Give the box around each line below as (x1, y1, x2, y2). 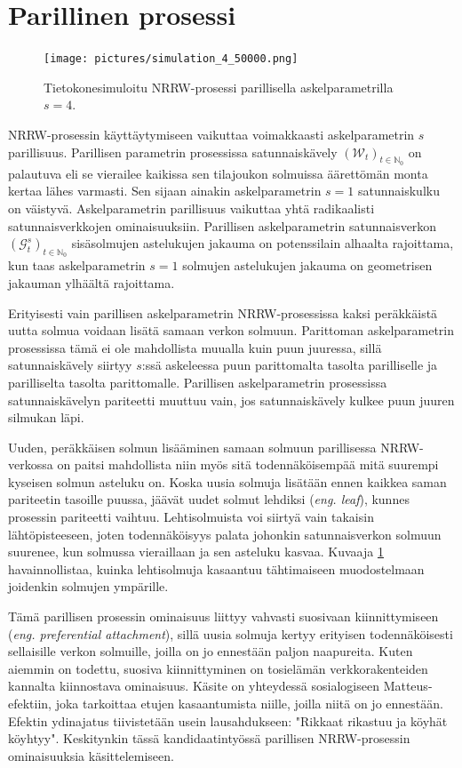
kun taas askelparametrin (8, 256, 146, 275)
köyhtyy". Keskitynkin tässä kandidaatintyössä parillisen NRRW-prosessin (8, 729, 410, 748)
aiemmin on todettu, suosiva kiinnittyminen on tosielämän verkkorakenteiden (8, 659, 428, 677)
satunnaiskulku (357, 181, 440, 200)
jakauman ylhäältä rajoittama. (8, 273, 175, 292)
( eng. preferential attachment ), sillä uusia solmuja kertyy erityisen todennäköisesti (8, 624, 453, 643)
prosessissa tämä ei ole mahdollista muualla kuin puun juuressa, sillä (8, 338, 382, 356)
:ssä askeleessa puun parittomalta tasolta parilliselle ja (141, 356, 438, 374)
